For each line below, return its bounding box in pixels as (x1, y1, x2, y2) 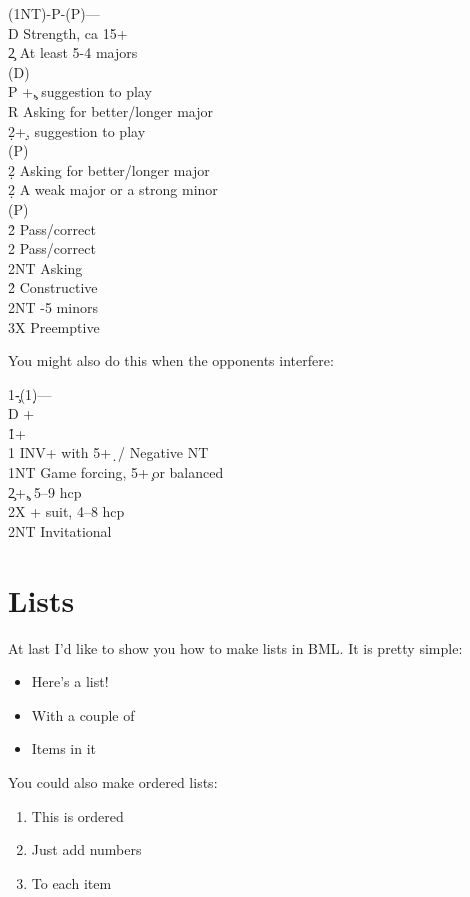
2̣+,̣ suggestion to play (8, 120, 146, 141)
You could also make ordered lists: (8, 771, 218, 792)
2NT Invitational (8, 520, 112, 541)
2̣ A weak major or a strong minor (8, 179, 218, 200)
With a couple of (31, 704, 135, 725)
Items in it (31, 738, 97, 759)
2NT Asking (8, 257, 83, 278)
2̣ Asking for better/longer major (8, 159, 210, 180)
